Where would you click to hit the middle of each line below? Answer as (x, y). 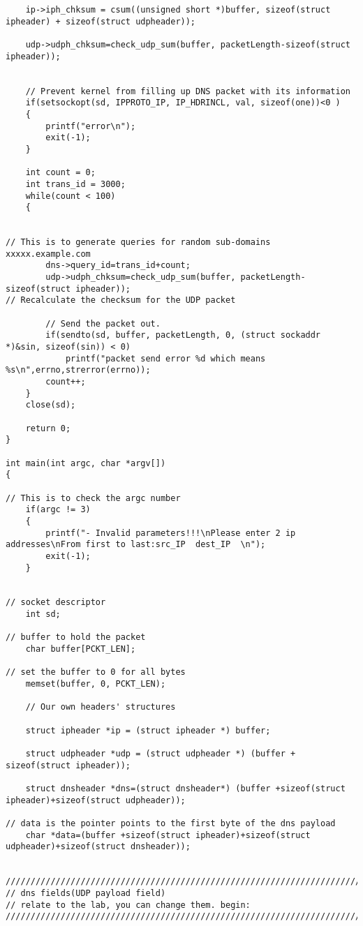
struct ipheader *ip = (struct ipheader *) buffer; (148, 730)
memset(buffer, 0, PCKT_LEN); (96, 684)
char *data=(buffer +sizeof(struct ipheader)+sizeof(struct (168, 835)
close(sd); (51, 405)
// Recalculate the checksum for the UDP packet (121, 300)
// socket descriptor (56, 603)
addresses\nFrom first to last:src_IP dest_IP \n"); (136, 545)
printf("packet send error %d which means (165, 358)
